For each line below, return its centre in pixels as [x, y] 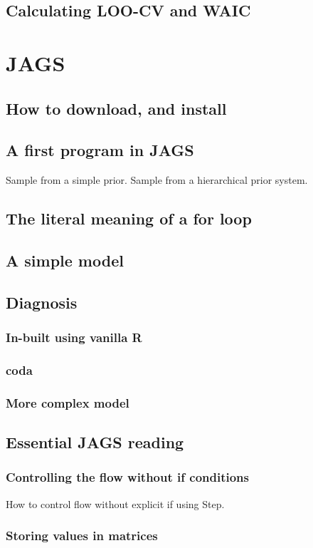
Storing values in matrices [82, 536]
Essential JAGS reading [95, 442]
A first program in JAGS [100, 150]
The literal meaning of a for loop [129, 218]
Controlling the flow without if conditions [127, 477]
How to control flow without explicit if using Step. [115, 503]
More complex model [68, 402]
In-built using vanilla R [74, 337]
